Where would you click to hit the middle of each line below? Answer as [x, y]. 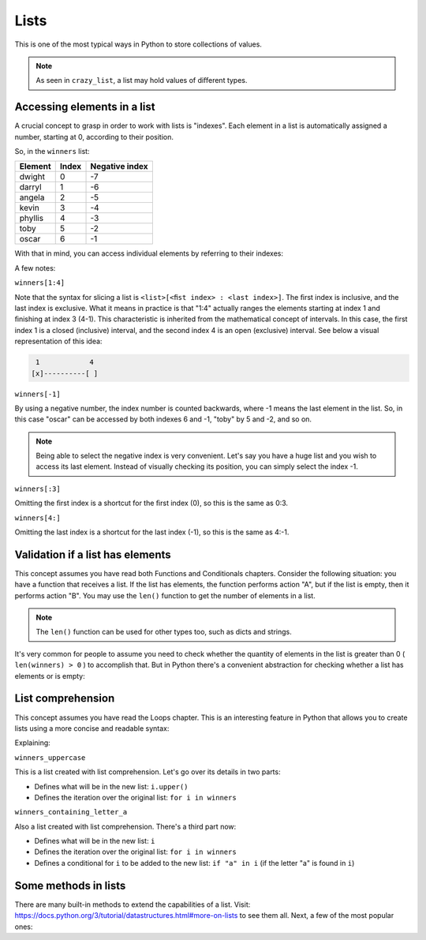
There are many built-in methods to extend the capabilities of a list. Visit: [133, 904]
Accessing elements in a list [85, 107]
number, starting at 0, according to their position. [94, 137]
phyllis [31, 219]
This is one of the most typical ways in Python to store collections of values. [138, 44]
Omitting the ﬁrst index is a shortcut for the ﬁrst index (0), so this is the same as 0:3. [151, 503]
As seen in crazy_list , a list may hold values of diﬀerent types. [142, 81]
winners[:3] [37, 489]
